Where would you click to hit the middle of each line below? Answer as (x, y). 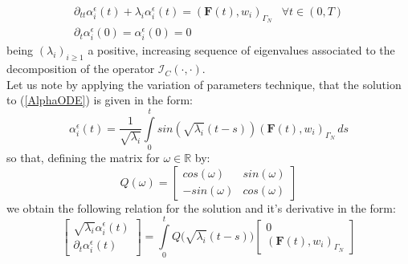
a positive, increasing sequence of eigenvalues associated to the (241, 50)
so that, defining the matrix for (83, 158)
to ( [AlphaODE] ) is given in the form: (100, 100)
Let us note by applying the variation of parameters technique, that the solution (204, 84)
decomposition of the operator (81, 69)
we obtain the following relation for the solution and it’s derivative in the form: (201, 207)
